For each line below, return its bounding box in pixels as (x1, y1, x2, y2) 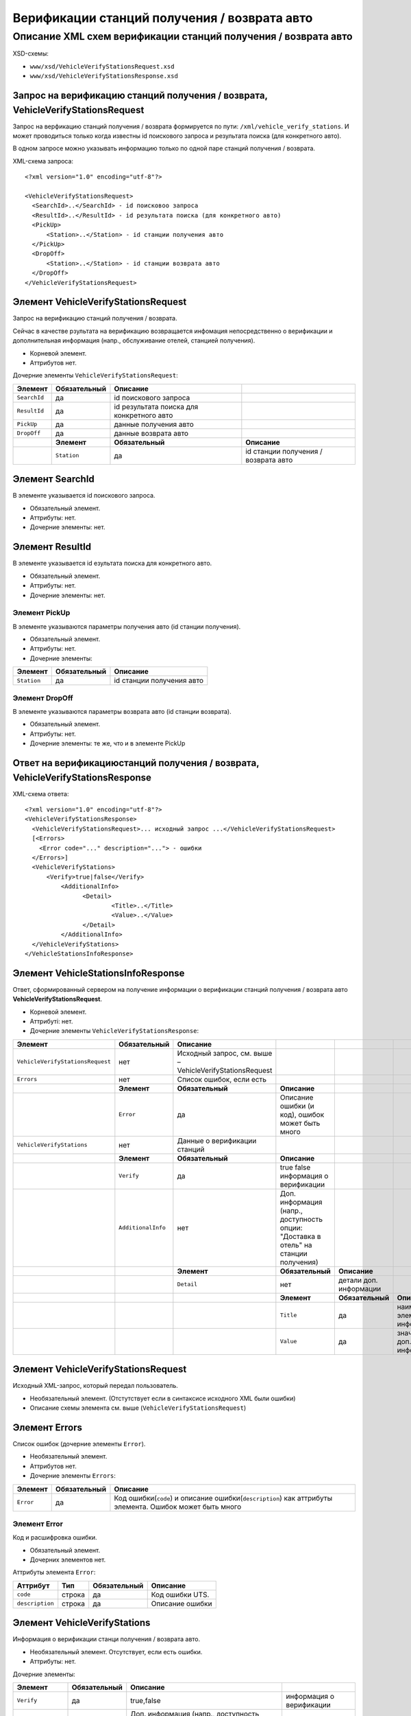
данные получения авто (114, 419, 195, 429)
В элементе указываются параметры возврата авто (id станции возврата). (12, 708, 232, 715)
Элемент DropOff (12, 693, 73, 703)
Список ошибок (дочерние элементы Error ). (12, 1439, 146, 1448)
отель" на (279, 1240, 312, 1249)
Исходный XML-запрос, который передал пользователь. (12, 1382, 178, 1390)
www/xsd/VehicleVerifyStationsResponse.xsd (29, 72, 178, 80)
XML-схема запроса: (12, 156, 74, 165)
